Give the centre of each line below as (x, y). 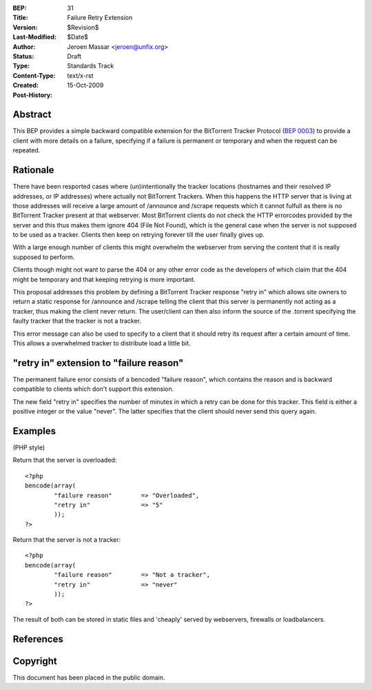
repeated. (27, 150)
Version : (25, 27)
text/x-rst (80, 75)
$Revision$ (83, 27)
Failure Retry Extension (100, 18)
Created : (26, 85)
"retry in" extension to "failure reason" (98, 363)
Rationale (33, 170)
